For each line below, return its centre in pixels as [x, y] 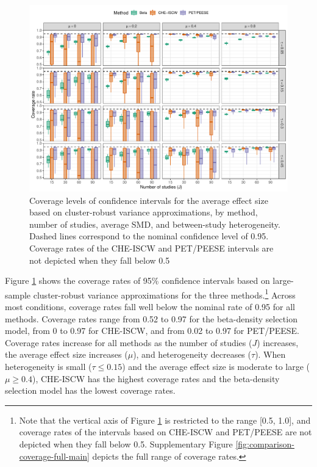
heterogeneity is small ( [48, 366]
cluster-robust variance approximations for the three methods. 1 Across [164, 294]
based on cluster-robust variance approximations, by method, [144, 212]
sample [18, 295]
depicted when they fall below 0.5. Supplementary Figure [126, 443]
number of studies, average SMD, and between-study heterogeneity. [155, 224]
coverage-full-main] [54, 456]
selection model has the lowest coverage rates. [90, 390]
